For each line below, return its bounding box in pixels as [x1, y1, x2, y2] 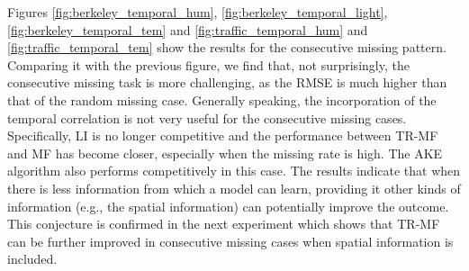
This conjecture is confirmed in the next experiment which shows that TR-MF [7, 214, 440, 233]
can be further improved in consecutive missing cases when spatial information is [7, 231, 454, 250]
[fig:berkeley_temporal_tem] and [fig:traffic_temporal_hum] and [7, 20, 368, 39]
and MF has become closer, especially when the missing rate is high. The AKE [7, 143, 443, 162]
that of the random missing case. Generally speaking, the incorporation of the [7, 90, 437, 109]
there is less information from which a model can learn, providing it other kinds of [7, 178, 461, 197]
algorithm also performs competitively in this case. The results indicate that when [7, 161, 461, 180]
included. [7, 249, 58, 268]
